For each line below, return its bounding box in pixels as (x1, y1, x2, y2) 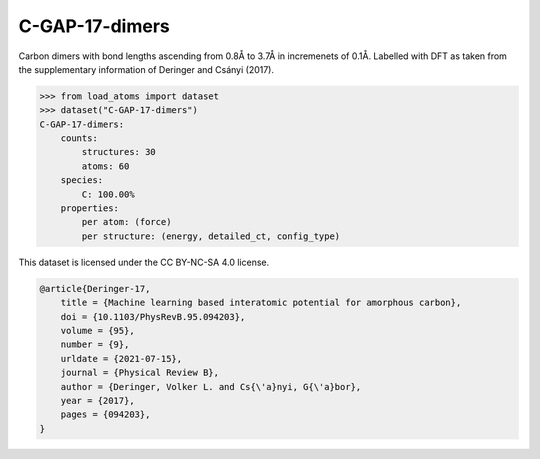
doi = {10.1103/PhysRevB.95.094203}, (60, 311, 246, 322)
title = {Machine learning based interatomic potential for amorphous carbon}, (60, 297, 462, 309)
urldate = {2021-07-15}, (60, 353, 183, 364)
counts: (60, 133, 99, 144)
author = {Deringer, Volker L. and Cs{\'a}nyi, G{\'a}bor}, (60, 381, 362, 392)
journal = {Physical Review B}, (60, 367, 220, 379)
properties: (60, 203, 120, 214)
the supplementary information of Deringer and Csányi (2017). (18, 63, 275, 75)
